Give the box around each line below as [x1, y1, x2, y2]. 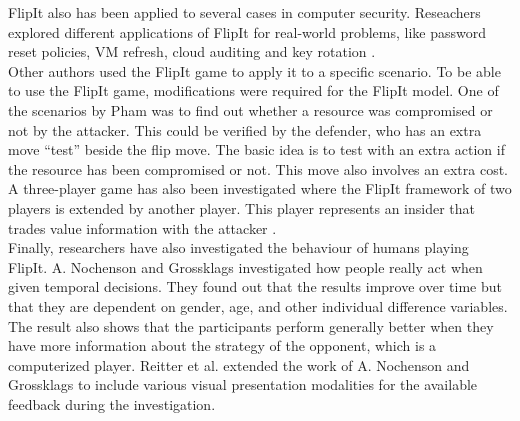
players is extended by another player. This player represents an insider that [8, 197, 476, 218]
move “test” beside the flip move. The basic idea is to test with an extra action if [8, 139, 505, 160]
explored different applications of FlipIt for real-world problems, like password [8, 21, 486, 42]
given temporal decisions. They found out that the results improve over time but [8, 276, 502, 297]
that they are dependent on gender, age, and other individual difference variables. [8, 295, 508, 316]
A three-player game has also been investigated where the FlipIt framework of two [8, 178, 512, 199]
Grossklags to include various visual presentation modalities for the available [8, 374, 478, 395]
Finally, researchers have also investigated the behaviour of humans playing [8, 237, 469, 258]
